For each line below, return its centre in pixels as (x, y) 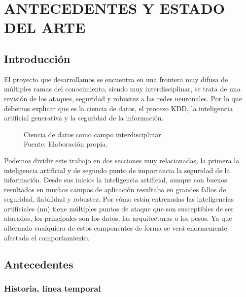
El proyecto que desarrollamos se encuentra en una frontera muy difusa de (116, 79)
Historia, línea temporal (53, 288)
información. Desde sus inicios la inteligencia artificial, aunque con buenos (116, 180)
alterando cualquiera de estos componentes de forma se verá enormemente (116, 228)
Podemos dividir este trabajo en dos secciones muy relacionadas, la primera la (122, 160)
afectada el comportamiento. (47, 237)
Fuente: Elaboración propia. (66, 144)
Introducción (37, 58)
